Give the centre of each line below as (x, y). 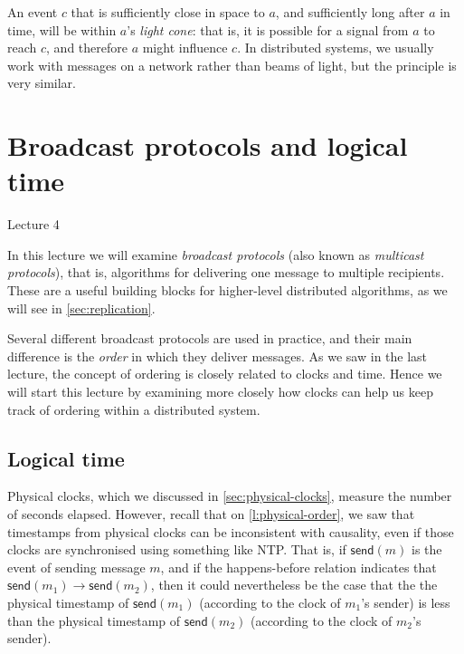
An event (33, 12)
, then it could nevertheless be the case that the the (294, 585)
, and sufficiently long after (350, 12)
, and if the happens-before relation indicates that (298, 567)
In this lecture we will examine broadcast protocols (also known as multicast (216, 254)
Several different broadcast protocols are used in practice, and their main (210, 338)
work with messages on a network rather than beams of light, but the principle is (232, 65)
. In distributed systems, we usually (336, 48)
